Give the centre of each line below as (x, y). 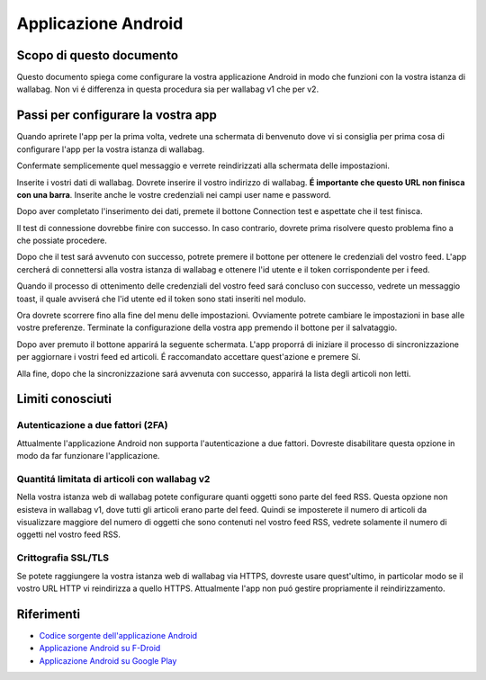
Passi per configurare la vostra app (117, 116)
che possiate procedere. (62, 241)
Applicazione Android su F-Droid (100, 649)
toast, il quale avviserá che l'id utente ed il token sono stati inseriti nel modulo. (161, 299)
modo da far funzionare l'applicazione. (88, 456)
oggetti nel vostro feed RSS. (68, 534)
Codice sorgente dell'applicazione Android (118, 635)
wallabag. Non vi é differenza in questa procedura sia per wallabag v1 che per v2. (168, 89)
